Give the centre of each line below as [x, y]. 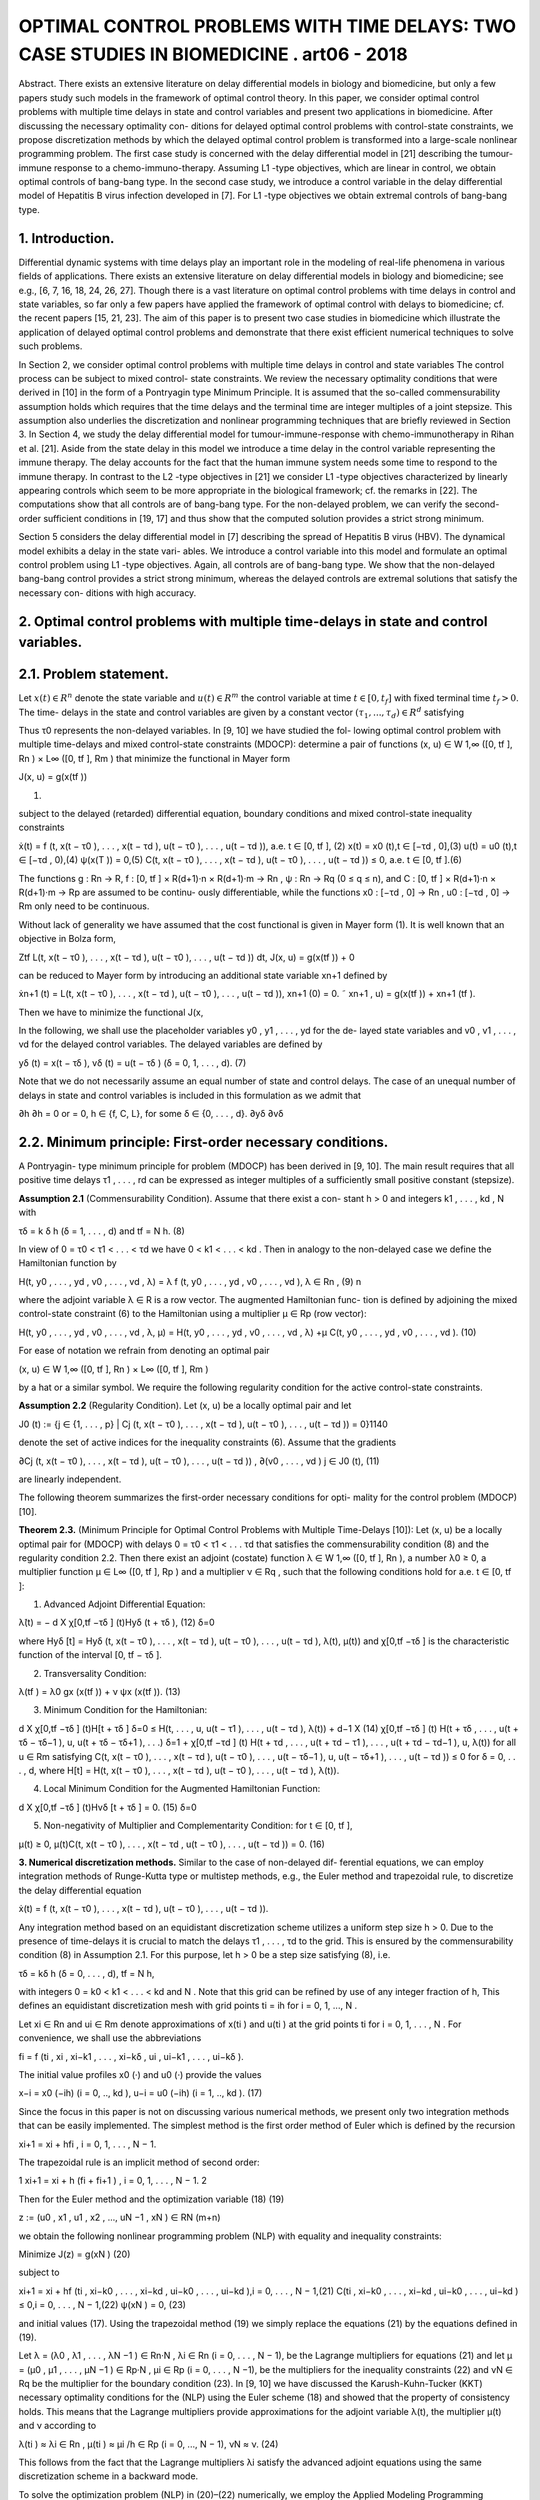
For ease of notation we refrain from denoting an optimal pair [144, 1351]
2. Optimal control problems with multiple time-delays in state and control [253, 621]
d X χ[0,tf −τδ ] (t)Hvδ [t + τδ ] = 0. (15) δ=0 [107, 1807]
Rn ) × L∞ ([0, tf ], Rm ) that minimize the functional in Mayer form [154, 758]
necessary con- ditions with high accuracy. [107, 592]
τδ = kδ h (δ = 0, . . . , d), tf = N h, [86, 1973]
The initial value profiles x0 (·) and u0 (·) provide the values [140, 2075]
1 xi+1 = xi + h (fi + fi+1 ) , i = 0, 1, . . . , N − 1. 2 [112, 2181]
